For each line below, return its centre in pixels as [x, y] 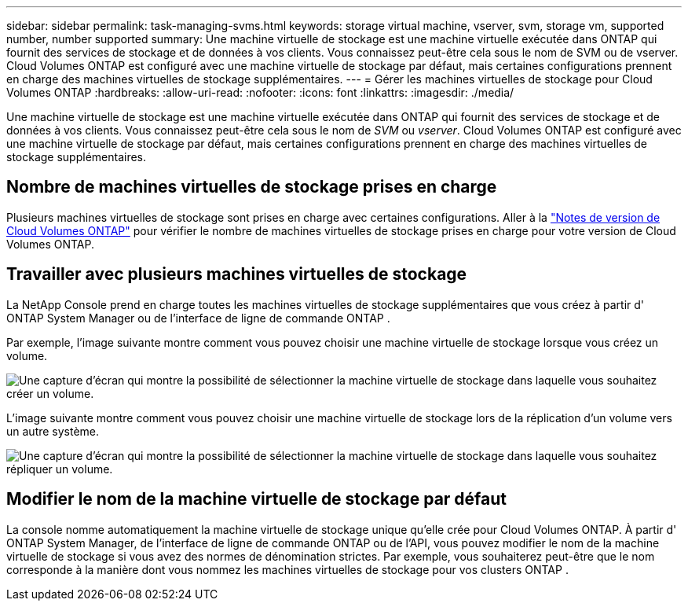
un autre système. [53, 431]
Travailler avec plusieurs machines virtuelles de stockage [237, 274]
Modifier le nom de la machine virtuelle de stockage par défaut [257, 499]
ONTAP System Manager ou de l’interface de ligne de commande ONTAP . [198, 318]
